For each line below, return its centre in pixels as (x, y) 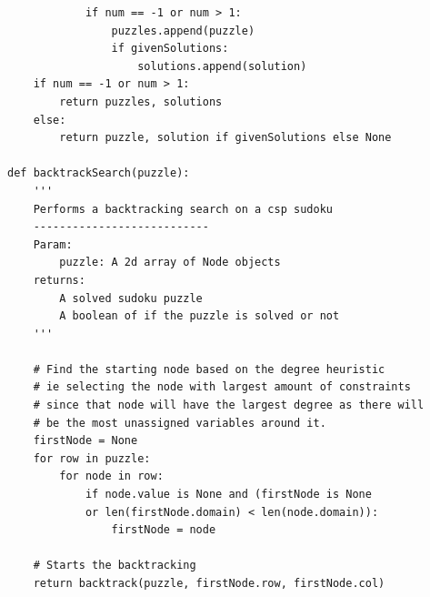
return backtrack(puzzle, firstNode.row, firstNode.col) (209, 583)
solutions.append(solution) (222, 66)
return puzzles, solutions (141, 101)
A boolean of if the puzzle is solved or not (200, 316)
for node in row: (111, 476)
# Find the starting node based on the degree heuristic (209, 369)
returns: (59, 280)
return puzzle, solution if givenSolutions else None (225, 138)
